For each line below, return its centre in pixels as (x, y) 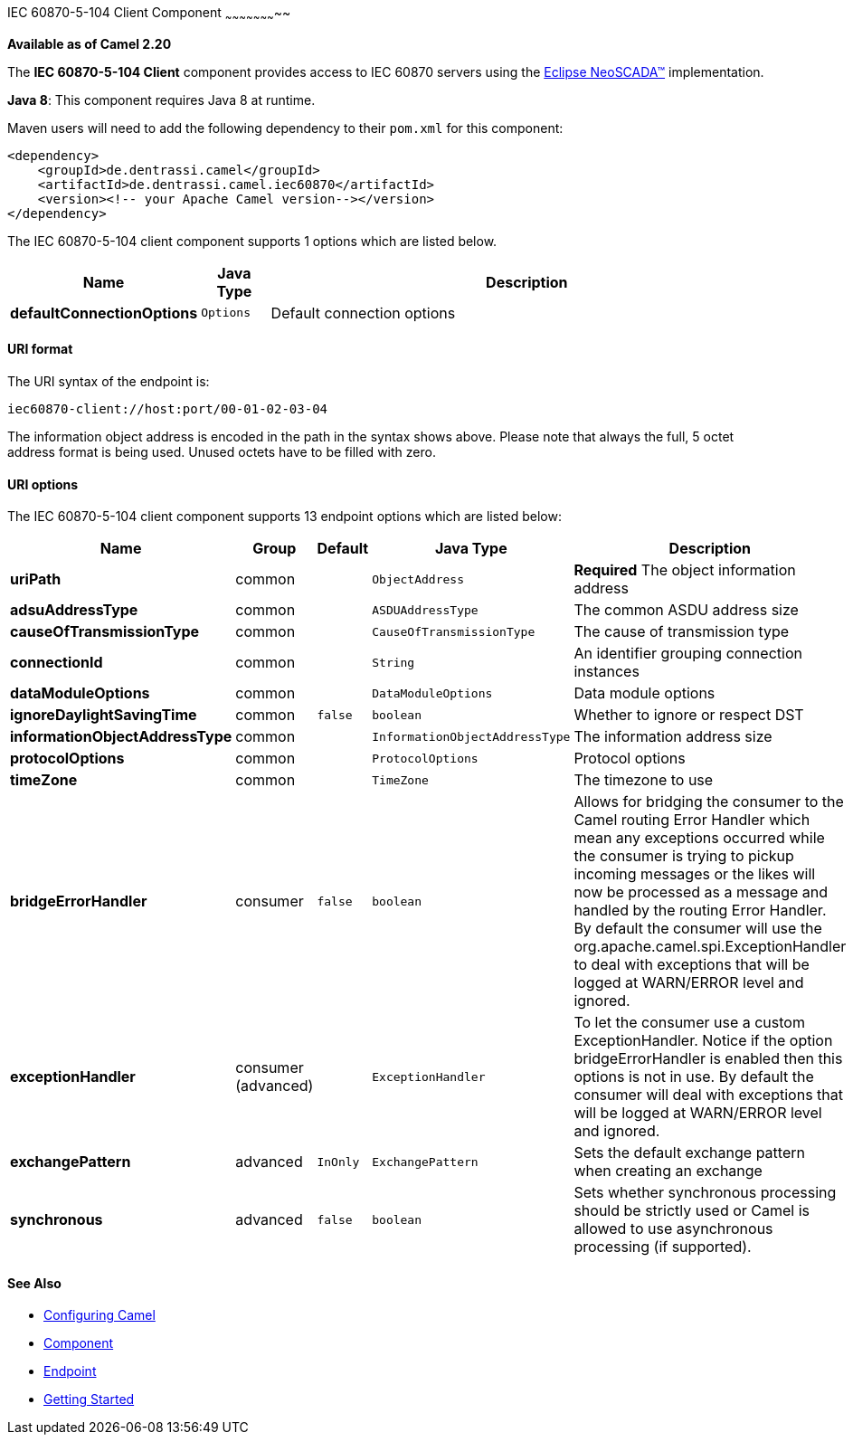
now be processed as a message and (701, 892)
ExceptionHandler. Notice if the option (703, 1041)
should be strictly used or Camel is (692, 1211)
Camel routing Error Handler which (692, 820)
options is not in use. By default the (694, 1077)
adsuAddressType (74, 610)
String (393, 662)
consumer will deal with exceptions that (708, 1095)
